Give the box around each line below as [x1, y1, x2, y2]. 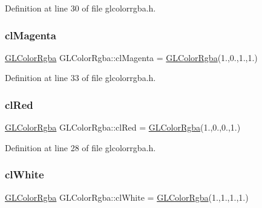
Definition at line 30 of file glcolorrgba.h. [5, 2, 156, 14]
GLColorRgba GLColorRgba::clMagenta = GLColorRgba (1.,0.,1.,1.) [5, 51, 258, 63]
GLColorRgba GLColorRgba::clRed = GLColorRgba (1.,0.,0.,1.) [5, 121, 241, 134]
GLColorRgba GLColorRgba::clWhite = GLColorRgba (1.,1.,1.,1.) [5, 190, 249, 203]
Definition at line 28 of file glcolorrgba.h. [5, 141, 156, 154]
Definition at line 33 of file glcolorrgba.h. [5, 71, 156, 84]
